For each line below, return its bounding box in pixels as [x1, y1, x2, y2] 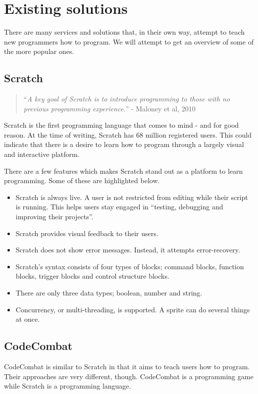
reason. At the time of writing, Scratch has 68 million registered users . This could [4, 129, 252, 140]
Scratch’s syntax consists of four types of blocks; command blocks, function [15, 261, 244, 271]
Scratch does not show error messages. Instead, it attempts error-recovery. [15, 245, 240, 255]
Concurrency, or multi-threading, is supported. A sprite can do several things [15, 304, 250, 314]
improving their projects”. [15, 211, 94, 222]
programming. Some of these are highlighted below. [4, 175, 160, 186]
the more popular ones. [4, 46, 74, 56]
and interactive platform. [4, 149, 80, 159]
